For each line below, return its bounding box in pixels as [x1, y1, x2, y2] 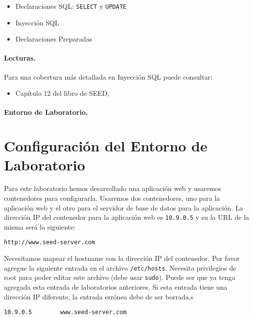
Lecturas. [4, 53, 36, 63]
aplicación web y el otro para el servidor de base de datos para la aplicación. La [4, 202, 243, 212]
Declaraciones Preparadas [15, 34, 92, 44]
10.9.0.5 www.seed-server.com [4, 309, 127, 316]
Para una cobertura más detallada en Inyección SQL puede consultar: [4, 71, 213, 82]
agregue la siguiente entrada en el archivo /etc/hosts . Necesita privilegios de [4, 262, 236, 273]
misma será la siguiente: [4, 221, 76, 232]
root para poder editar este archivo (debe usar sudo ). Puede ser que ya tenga [4, 272, 235, 282]
